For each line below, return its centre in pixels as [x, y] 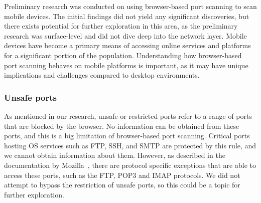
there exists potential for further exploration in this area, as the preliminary [121, 26]
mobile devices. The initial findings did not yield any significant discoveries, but [127, 16]
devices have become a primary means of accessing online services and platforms [127, 45]
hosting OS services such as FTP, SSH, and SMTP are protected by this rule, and [130, 145]
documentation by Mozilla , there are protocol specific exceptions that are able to [130, 165]
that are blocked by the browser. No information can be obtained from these [122, 126]
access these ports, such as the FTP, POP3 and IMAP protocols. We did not [122, 175]
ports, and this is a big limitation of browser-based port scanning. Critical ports [127, 136]
